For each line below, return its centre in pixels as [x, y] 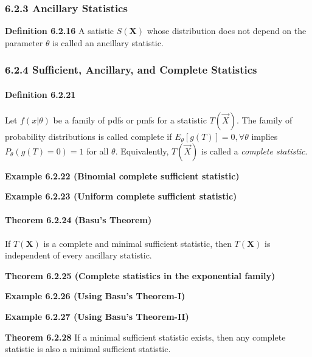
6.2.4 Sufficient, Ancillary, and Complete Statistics [131, 70]
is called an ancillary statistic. [108, 42]
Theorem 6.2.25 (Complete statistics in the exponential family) [140, 275]
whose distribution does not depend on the [227, 31]
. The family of [264, 120]
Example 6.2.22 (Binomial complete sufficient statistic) [122, 175]
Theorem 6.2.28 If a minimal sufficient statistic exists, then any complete [145, 337]
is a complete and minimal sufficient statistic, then [137, 243]
